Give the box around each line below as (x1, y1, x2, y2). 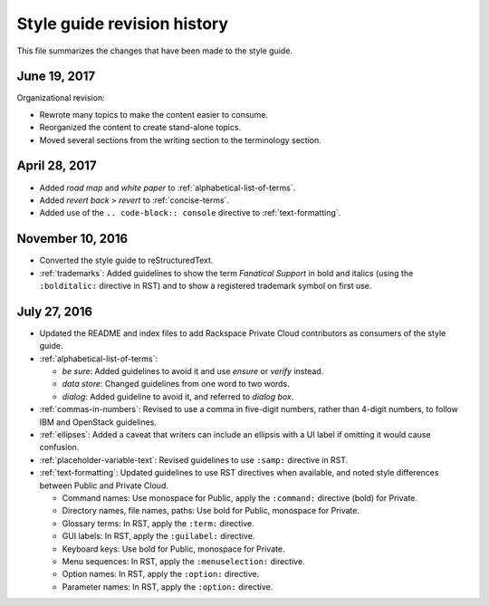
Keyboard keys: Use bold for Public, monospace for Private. (62, 543, 285, 554)
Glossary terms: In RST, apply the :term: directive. (62, 517, 254, 529)
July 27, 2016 (16, 303, 93, 319)
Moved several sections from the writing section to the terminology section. (39, 134, 321, 145)
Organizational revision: (16, 92, 105, 103)
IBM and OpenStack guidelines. (39, 417, 158, 428)
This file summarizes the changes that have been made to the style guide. (16, 45, 293, 56)
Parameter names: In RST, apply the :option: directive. (62, 581, 273, 592)
